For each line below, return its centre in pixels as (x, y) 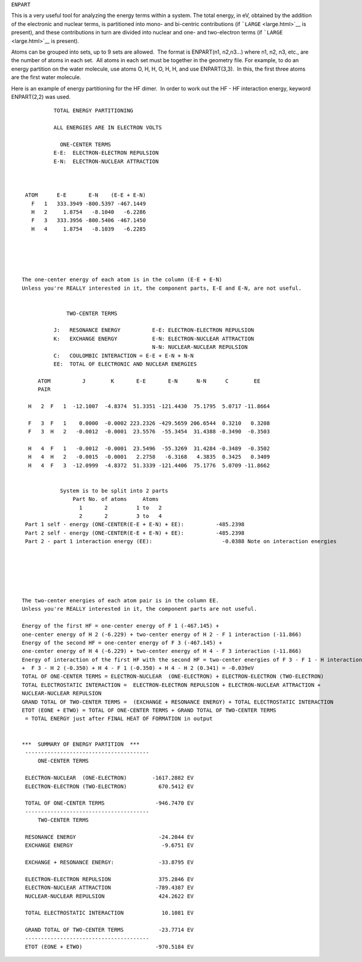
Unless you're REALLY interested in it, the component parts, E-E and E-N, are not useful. (162, 288)
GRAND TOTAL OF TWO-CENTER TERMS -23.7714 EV (110, 930)
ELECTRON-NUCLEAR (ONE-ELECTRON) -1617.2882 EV (110, 778)
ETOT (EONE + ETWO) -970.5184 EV (110, 947)
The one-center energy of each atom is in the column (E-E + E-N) (122, 280)
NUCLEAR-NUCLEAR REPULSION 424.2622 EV (110, 896)
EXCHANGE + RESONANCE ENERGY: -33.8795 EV (110, 862)
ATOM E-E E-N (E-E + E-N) (85, 195)
